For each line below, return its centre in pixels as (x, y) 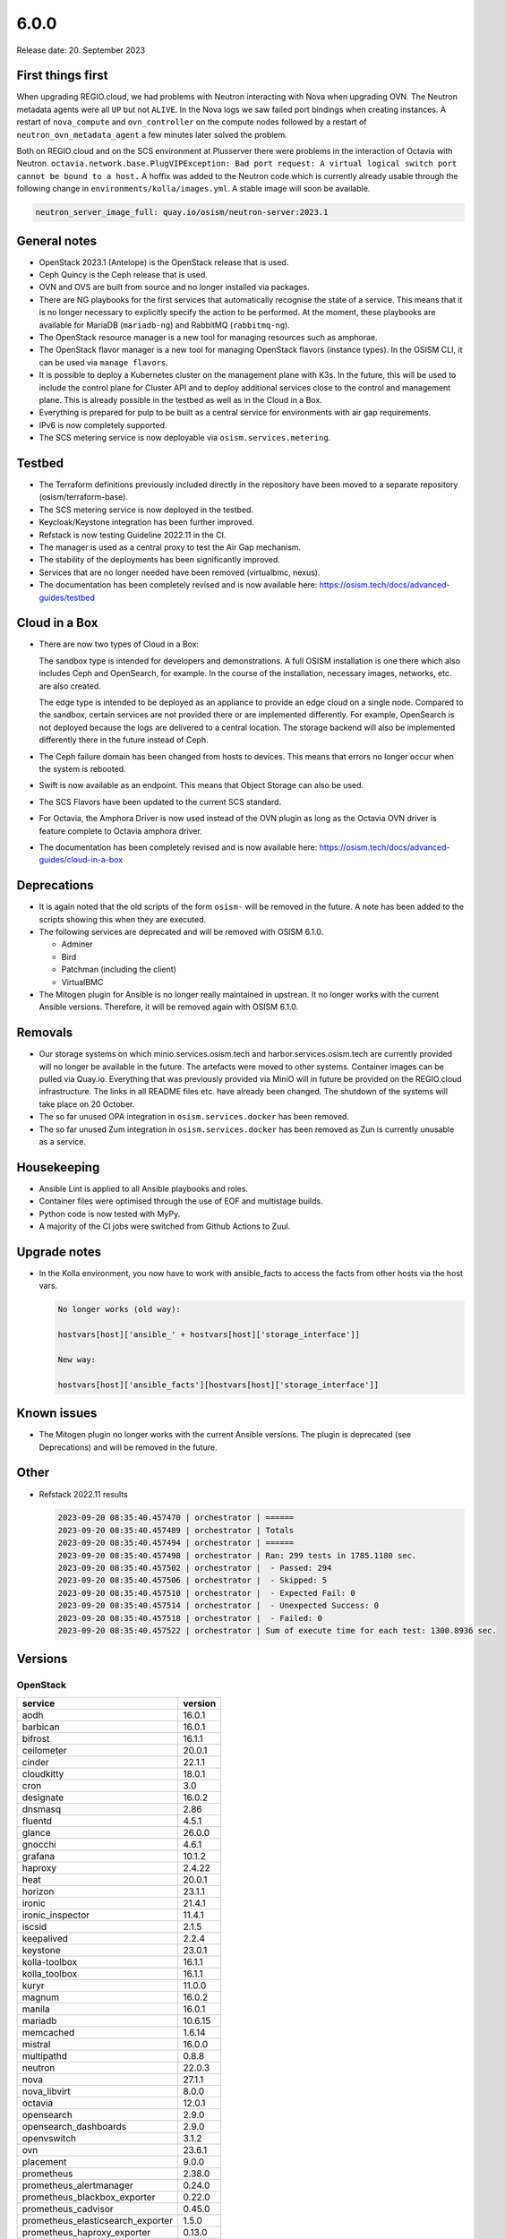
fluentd (37, 1821)
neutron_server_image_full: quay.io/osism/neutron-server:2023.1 (182, 212)
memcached (48, 2032)
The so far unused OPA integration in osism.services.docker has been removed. (194, 1117)
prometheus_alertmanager (77, 2185)
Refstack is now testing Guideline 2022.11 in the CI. (133, 535)
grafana (39, 1856)
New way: (77, 1360)
